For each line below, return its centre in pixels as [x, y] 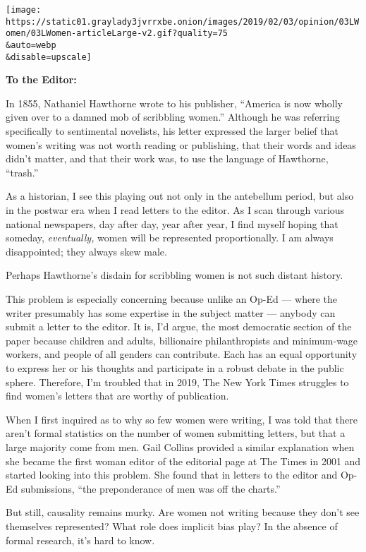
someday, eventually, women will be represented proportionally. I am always [170, 238]
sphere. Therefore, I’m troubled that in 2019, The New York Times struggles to [177, 382]
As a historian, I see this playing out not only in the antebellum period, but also [180, 196]
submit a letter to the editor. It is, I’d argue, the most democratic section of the [179, 326]
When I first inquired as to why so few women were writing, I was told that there [182, 419]
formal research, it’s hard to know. [80, 540]
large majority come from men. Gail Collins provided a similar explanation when [180, 446]
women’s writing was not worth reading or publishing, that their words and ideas [181, 144]
